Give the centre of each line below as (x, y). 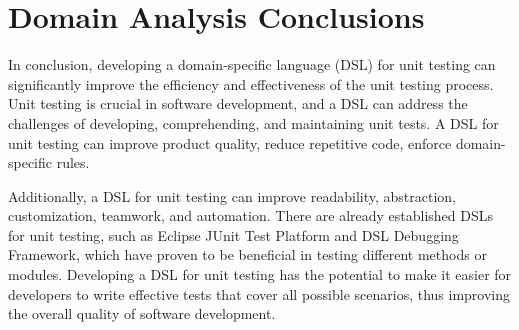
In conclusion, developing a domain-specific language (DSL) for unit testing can (252, 64)
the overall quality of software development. (142, 313)
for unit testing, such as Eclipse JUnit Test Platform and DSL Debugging (233, 234)
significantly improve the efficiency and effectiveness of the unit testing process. (251, 83)
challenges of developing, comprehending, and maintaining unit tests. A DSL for (253, 122)
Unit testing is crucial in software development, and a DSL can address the (238, 103)
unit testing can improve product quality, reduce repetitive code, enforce (230, 142)
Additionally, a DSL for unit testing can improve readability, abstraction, (232, 195)
